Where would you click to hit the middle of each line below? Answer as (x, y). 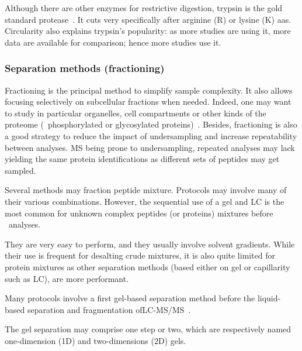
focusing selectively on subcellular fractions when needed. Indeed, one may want (148, 101)
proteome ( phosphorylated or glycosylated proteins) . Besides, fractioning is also (151, 124)
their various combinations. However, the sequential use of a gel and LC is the (145, 201)
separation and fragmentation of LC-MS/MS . (109, 309)
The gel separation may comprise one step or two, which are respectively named (148, 329)
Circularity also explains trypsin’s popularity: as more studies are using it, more (148, 31)
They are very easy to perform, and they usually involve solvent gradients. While (150, 244)
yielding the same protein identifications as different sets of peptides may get (142, 159)
